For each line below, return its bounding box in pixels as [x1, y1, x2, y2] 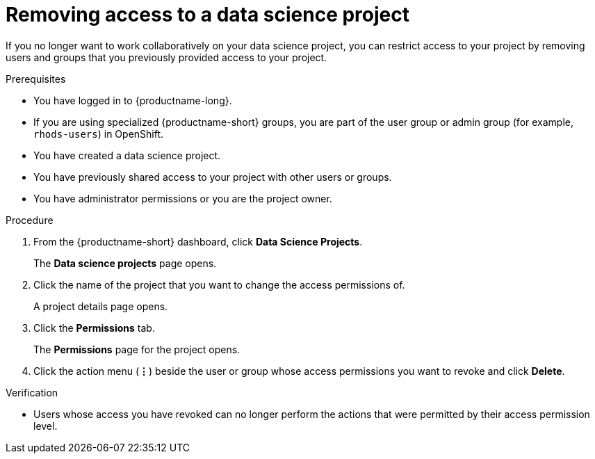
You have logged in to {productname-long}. [33, 94, 232, 106]
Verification [6, 386, 58, 398]
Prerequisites [6, 72, 66, 85]
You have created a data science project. [33, 149, 221, 161]
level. [33, 419, 58, 432]
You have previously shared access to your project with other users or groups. [33, 170, 392, 183]
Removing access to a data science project [6, 3, 409, 26]
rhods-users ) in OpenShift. [33, 127, 164, 140]
